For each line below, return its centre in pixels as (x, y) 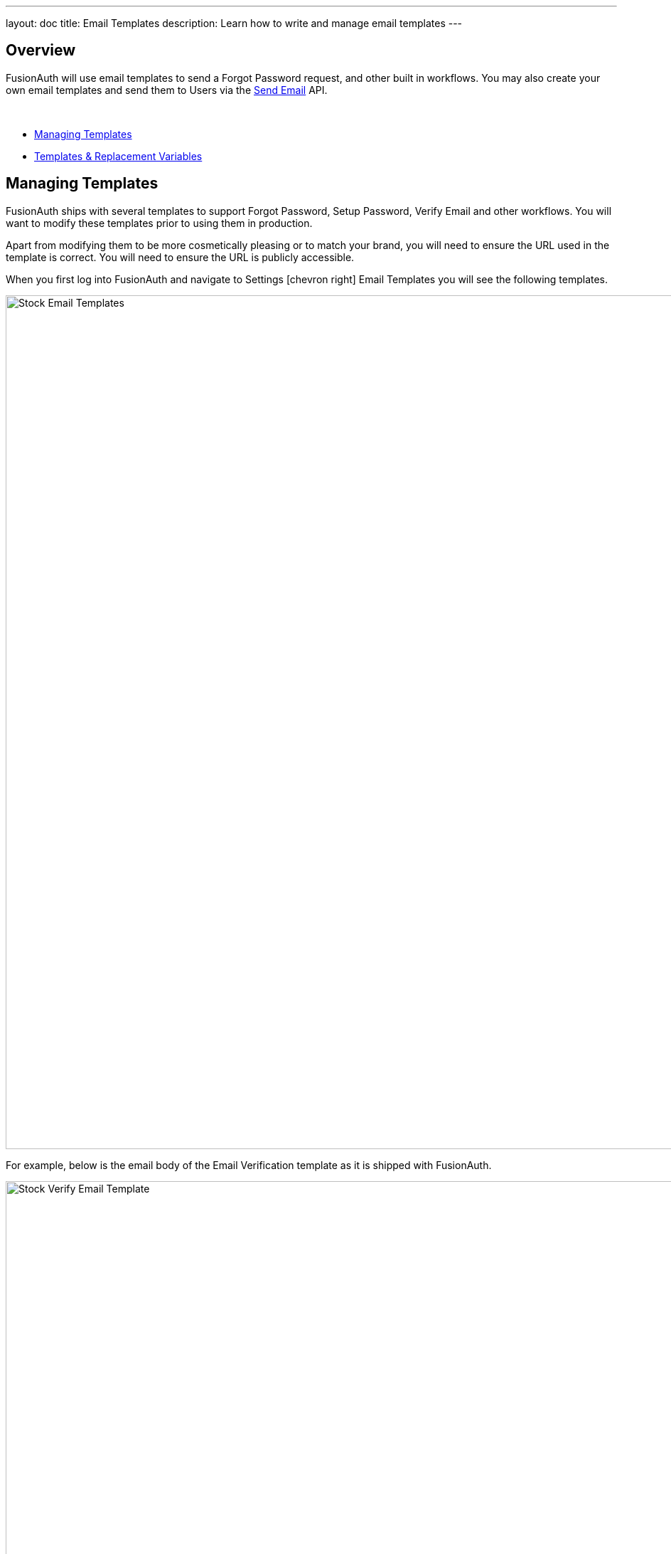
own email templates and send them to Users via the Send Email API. (167, 90)
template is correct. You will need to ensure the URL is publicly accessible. (180, 257)
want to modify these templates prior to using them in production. (159, 223)
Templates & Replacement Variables (118, 156)
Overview (41, 51)
